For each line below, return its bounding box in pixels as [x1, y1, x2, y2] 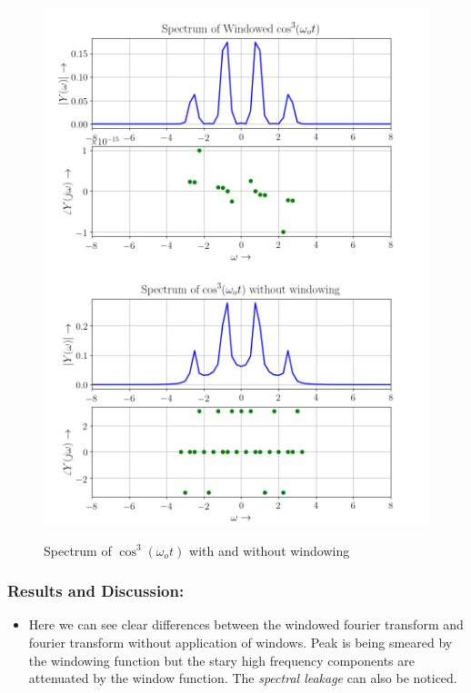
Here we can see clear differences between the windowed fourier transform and [28, 615, 464, 634]
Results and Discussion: [7, 579, 185, 602]
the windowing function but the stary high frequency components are [28, 650, 415, 669]
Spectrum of [44, 540, 112, 559]
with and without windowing [189, 540, 350, 559]
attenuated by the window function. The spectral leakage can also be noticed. [28, 668, 457, 688]
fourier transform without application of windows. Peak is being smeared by [28, 632, 453, 651]
